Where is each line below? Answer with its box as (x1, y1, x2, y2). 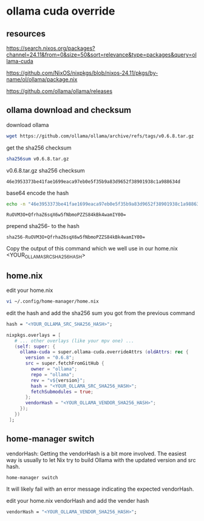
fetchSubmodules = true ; (30, 388, 94, 395)
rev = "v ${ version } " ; (30, 377, 86, 384)
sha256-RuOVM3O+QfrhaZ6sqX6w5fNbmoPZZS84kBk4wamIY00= (6, 234, 146, 241)
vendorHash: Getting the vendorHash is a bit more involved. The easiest (6, 450, 187, 457)
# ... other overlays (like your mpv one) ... (14, 337, 135, 344)
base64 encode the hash (6, 189, 69, 196)
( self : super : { (14, 343, 56, 350)
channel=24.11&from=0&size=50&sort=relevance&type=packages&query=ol (6, 51, 197, 58)
